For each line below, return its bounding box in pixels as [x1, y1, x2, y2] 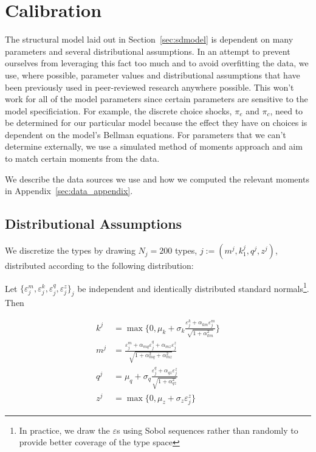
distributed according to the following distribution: [5, 259, 194, 272]
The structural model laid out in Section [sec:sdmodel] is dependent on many [5, 33, 294, 46]
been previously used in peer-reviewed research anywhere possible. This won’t [5, 80, 294, 93]
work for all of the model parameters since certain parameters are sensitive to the [5, 92, 308, 105]
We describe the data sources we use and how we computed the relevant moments [5, 172, 309, 185]
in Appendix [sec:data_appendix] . [5, 184, 133, 197]
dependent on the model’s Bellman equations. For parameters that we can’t [5, 128, 286, 141]
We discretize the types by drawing [5, 244, 136, 257]
